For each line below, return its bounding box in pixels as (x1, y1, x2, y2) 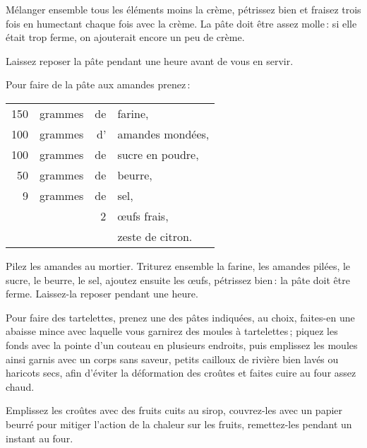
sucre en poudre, (117, 146, 199, 163)
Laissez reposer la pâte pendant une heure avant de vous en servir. (6, 53, 294, 68)
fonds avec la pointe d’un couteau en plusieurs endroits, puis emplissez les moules (6, 337, 358, 352)
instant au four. (6, 430, 73, 445)
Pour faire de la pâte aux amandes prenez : (6, 77, 191, 92)
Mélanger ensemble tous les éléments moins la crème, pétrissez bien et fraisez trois (6, 2, 361, 16)
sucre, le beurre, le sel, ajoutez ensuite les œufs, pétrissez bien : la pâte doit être (6, 272, 350, 287)
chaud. (6, 379, 35, 394)
